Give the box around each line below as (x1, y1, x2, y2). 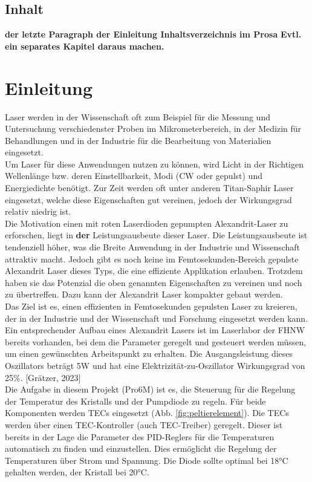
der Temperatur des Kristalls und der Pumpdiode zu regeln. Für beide (5, 394, 266, 407)
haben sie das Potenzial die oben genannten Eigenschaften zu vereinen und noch (5, 276, 302, 288)
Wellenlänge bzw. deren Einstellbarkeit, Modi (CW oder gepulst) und (5, 169, 262, 182)
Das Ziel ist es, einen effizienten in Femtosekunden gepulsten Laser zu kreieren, (5, 300, 297, 313)
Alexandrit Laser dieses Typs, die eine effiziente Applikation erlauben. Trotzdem (5, 264, 303, 277)
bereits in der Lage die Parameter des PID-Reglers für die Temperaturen (5, 430, 275, 443)
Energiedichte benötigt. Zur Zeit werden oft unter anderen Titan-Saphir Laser (5, 181, 294, 194)
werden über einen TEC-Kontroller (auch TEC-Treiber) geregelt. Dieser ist (5, 418, 283, 431)
